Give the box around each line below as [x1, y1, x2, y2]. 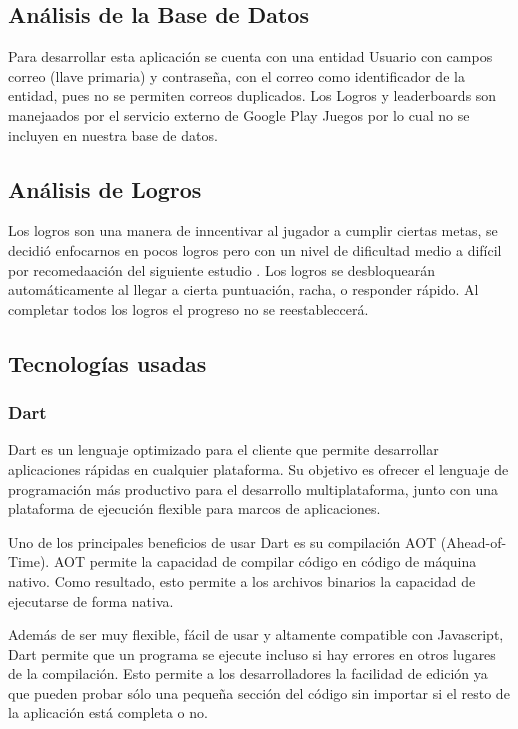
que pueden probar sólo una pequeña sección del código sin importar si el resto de [8, 682, 510, 703]
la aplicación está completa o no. [8, 702, 208, 723]
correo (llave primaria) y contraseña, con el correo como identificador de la [8, 65, 465, 86]
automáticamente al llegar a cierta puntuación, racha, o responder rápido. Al [8, 279, 479, 300]
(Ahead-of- [440, 531, 507, 552]
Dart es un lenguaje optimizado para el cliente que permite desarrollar [8, 439, 439, 460]
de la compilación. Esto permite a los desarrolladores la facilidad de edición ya [8, 663, 488, 684]
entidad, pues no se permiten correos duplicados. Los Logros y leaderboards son [8, 85, 497, 106]
